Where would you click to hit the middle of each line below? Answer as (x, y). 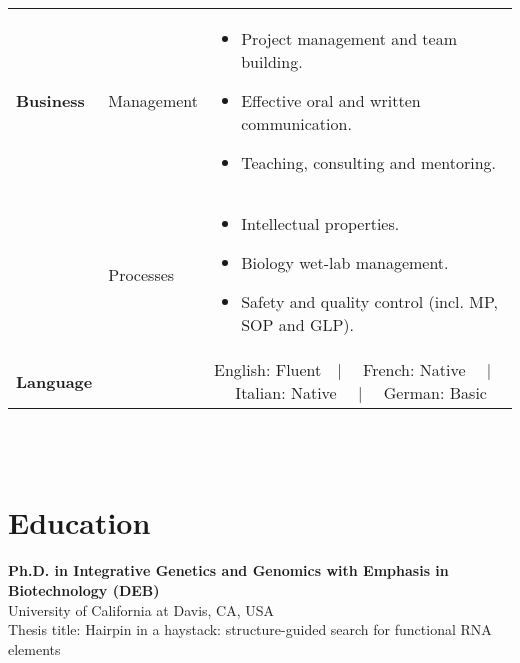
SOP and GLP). (298, 324)
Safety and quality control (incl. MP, (369, 301)
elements (34, 648)
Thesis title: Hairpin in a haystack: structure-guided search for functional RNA (250, 629)
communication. (296, 123)
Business (50, 100)
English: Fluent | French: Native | (353, 369)
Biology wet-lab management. (345, 262)
